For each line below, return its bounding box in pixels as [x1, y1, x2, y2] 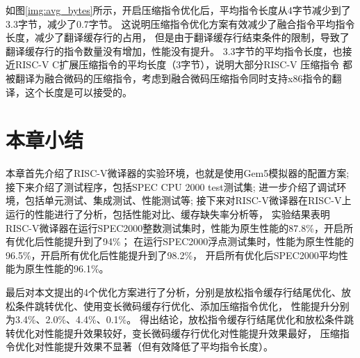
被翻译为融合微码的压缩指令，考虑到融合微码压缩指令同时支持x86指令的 [6, 70, 332, 85]
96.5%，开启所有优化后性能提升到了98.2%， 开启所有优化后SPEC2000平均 [6, 247, 338, 262]
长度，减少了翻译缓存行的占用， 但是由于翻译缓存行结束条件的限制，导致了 [6, 30, 350, 45]
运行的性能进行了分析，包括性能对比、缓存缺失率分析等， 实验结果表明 [6, 207, 330, 221]
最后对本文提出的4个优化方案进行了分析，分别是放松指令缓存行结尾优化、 [6, 285, 341, 299]
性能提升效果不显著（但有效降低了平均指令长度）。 [44, 339, 273, 354]
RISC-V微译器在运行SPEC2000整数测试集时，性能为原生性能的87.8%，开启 [6, 220, 343, 235]
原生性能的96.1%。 [24, 261, 109, 276]
